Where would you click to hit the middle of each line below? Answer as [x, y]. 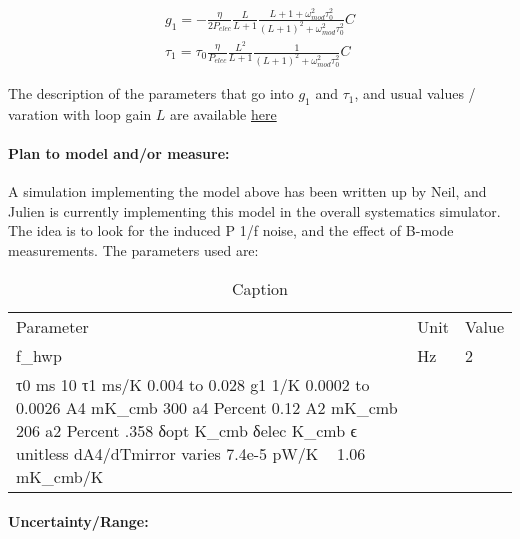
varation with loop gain [80, 113]
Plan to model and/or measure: [119, 153]
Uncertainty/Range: [78, 521]
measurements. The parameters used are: [133, 250]
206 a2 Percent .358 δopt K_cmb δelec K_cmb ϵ [186, 430]
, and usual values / [415, 93]
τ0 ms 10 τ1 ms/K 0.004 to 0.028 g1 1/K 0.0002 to [193, 384]
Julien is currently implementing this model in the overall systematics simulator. [254, 210]
